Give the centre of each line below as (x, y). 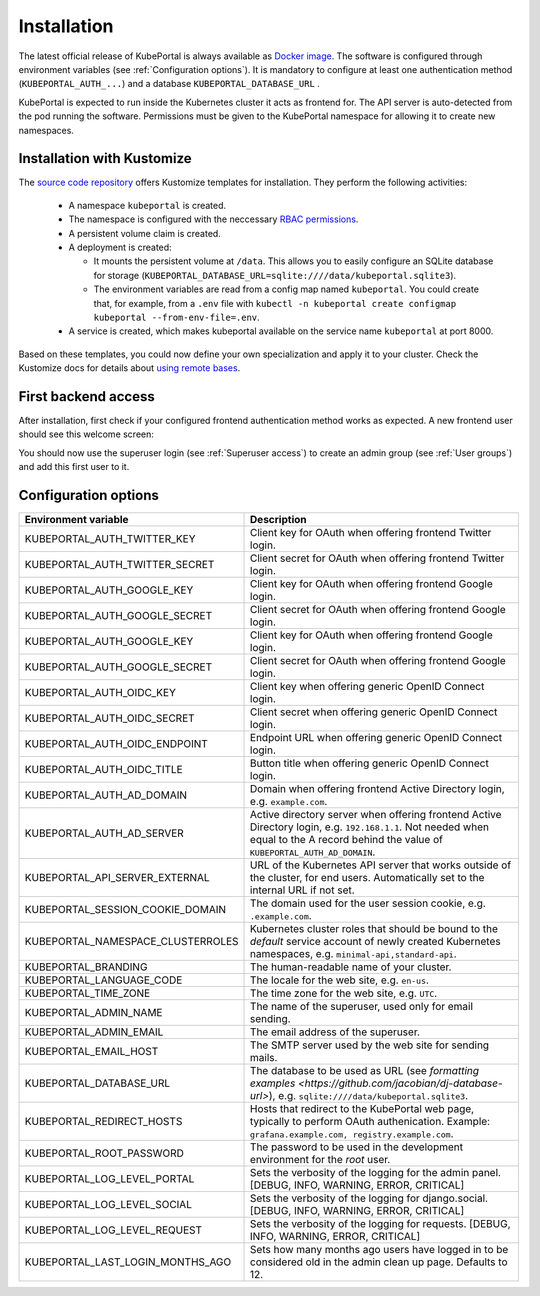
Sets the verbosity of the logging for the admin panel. (376, 1173)
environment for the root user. (320, 1160)
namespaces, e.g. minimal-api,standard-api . (353, 954)
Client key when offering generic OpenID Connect (367, 687)
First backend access (86, 396)
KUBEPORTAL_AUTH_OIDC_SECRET (109, 718)
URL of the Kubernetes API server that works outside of (381, 865)
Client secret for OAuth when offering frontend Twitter (377, 558)
